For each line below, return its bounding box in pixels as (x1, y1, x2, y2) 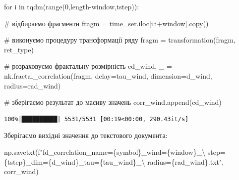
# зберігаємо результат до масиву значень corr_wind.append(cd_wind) (4, 97, 222, 107)
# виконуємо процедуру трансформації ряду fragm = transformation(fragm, (4, 35, 236, 45)
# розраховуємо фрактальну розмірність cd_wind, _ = (4, 61, 172, 71)
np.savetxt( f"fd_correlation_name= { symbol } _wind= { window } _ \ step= (4, 146, 226, 157)
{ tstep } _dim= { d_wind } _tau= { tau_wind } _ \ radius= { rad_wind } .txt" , (4, 156, 224, 167)
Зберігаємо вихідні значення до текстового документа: (4, 130, 168, 140)
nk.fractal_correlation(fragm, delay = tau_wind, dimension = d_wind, (4, 70, 212, 81)
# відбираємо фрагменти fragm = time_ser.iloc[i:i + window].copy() (4, 18, 209, 28)
